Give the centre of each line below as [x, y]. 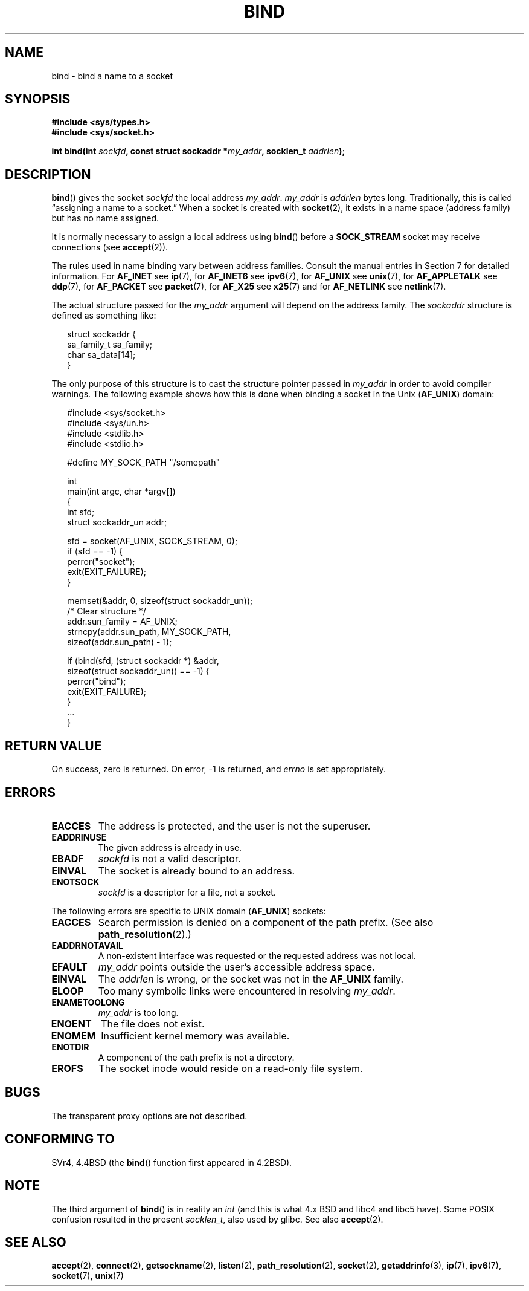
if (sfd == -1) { [95, 551]
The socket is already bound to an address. [197, 870]
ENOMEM [73, 1036]
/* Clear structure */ [107, 611]
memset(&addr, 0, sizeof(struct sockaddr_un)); [160, 601]
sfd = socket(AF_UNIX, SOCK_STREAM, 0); [152, 541]
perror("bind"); [97, 681]
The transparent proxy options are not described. [149, 1116]
